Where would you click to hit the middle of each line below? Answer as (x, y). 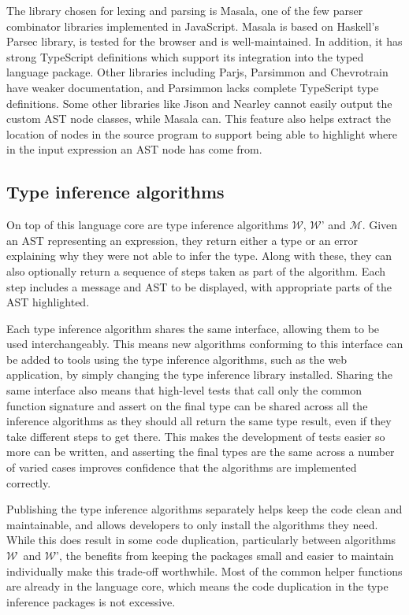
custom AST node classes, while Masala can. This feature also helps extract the (199, 119)
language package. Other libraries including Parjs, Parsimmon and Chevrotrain (197, 72)
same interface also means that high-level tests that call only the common (184, 390)
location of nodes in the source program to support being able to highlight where (202, 133)
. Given (380, 225)
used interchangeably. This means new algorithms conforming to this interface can (205, 344)
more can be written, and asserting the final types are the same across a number (201, 452)
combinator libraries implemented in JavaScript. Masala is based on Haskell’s (193, 26)
